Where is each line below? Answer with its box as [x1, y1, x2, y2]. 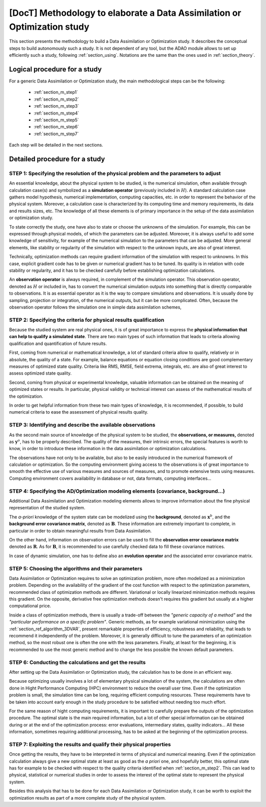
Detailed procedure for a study [9, 154, 105, 163]
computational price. [9, 603, 51, 609]
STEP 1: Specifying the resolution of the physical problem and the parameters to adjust [9, 170, 221, 177]
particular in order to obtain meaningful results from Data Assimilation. [9, 528, 152, 534]
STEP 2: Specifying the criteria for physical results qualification [9, 316, 165, 323]
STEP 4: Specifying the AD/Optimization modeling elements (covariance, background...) [9, 488, 225, 495]
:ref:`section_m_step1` [33, 89, 78, 95]
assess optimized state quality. [9, 370, 72, 376]
